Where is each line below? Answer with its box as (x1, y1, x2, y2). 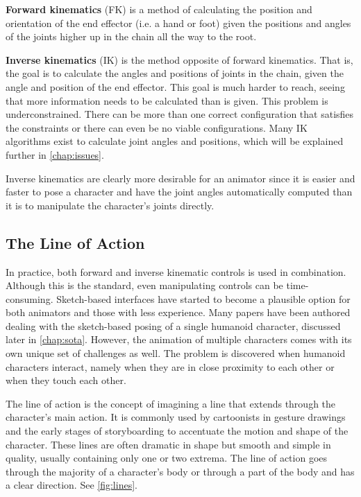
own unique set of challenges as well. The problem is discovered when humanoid (6, 346, 346, 360)
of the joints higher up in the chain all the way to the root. (6, 29, 257, 44)
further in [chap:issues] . (6, 147, 104, 162)
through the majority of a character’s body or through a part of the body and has (6, 464, 355, 478)
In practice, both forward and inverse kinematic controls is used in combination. (6, 264, 346, 279)
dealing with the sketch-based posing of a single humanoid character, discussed (6, 318, 341, 333)
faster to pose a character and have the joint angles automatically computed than (6, 184, 353, 199)
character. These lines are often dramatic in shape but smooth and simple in (6, 437, 331, 451)
